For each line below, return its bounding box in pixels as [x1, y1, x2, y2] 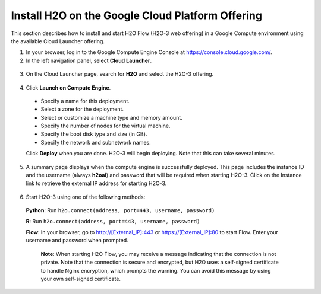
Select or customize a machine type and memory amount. [40, 114, 182, 121]
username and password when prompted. [26, 237, 129, 244]
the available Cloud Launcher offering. [11, 37, 105, 44]
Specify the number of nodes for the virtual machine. [40, 122, 171, 130]
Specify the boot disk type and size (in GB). [40, 130, 147, 138]
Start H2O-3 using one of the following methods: [26, 193, 146, 200]
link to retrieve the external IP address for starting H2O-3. [26, 180, 167, 187]
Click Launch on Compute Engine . [26, 84, 111, 91]
